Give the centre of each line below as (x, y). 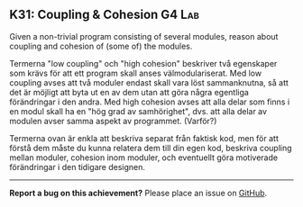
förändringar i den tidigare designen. (78, 166)
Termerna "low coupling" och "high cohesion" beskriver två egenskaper (143, 63)
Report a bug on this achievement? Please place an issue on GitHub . (138, 193)
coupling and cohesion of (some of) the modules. (101, 46)
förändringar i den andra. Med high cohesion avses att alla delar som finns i (150, 102)
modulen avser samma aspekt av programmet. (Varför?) (113, 121)
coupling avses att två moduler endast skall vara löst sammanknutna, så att (149, 82)
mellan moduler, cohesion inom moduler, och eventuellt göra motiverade (143, 157)
